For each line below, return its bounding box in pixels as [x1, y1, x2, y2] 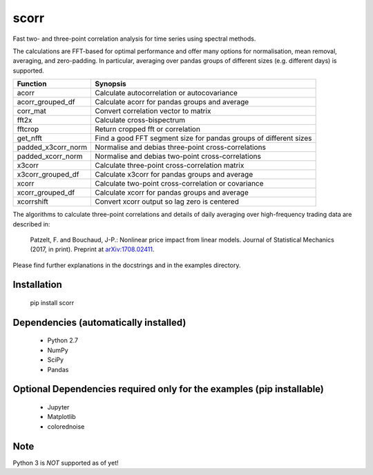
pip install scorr [30, 299, 75, 307]
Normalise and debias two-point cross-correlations [94, 152, 262, 162]
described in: [12, 220, 50, 228]
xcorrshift [17, 197, 48, 206]
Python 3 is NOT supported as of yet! [12, 458, 119, 467]
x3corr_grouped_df [17, 170, 79, 180]
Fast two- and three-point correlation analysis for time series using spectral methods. [12, 35, 256, 43]
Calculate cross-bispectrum [94, 115, 186, 125]
